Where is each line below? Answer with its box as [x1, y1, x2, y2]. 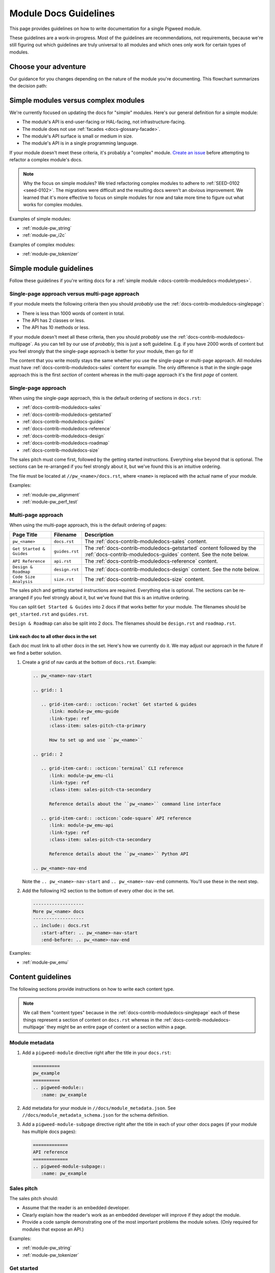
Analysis [12, 579, 33, 585]
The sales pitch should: [9, 1196, 59, 1202]
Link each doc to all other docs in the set [9, 633, 97, 640]
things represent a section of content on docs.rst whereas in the [23, 1016, 162, 1023]
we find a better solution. [9, 650, 62, 656]
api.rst [53, 558, 72, 564]
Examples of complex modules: [9, 241, 75, 247]
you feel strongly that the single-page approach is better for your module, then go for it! [9, 348, 194, 354]
